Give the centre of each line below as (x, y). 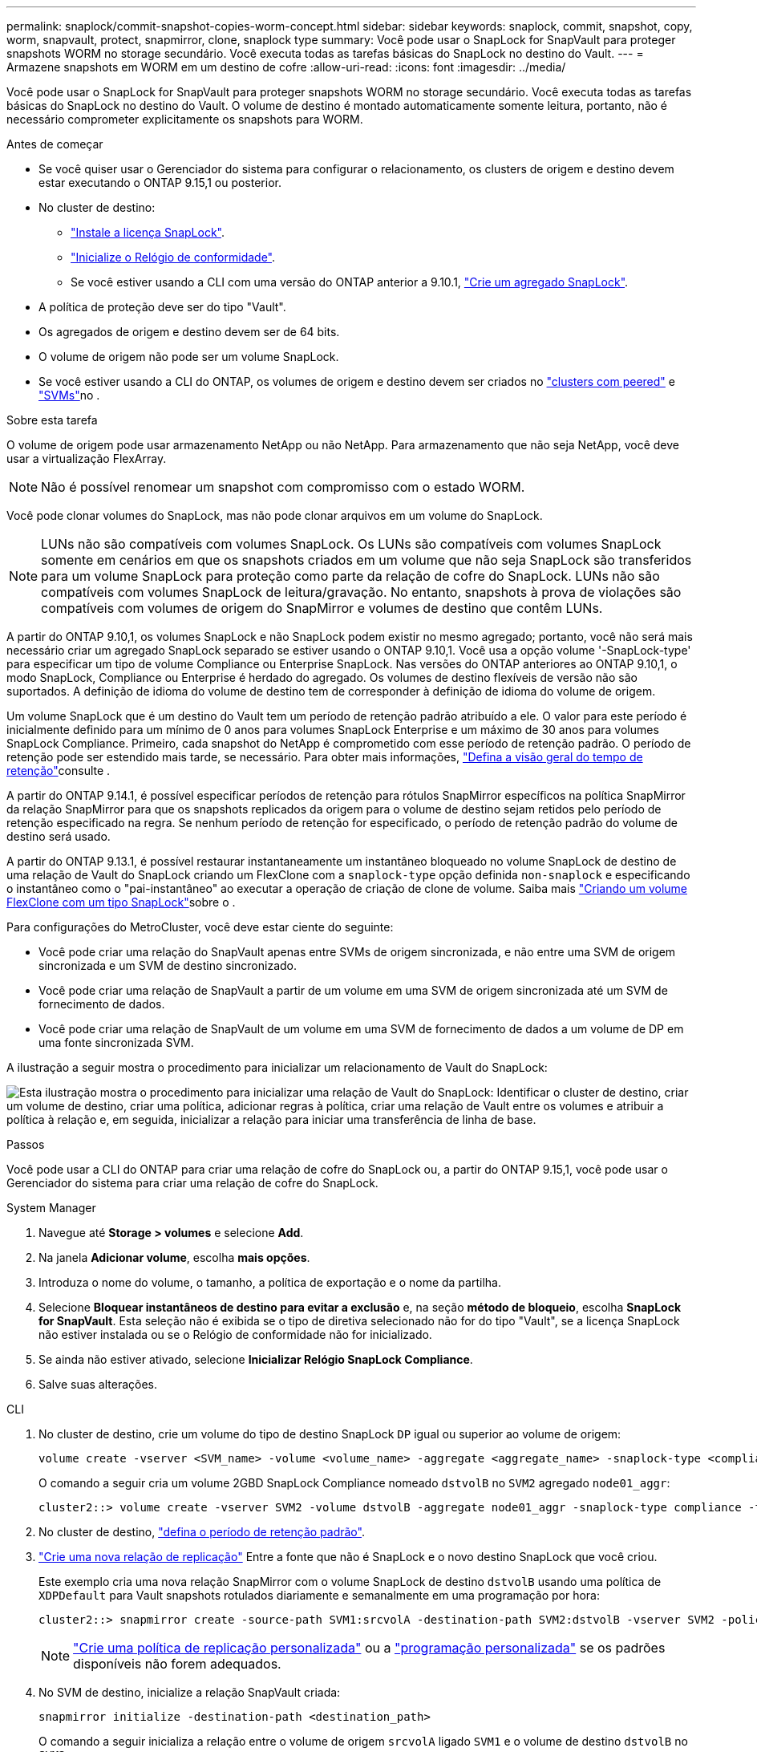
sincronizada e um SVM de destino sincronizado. (168, 965)
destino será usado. (59, 836)
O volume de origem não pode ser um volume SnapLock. (189, 357)
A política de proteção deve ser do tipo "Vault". (162, 307)
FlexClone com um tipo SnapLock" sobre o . (121, 902)
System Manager (51, 1208)
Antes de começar (55, 144)
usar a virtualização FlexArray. (87, 458)
